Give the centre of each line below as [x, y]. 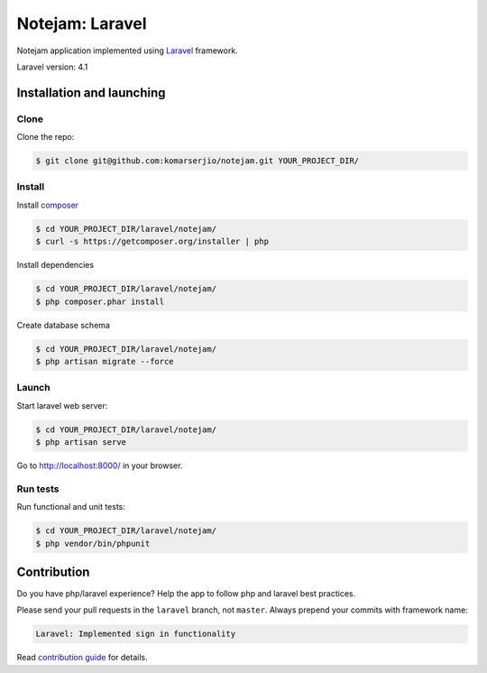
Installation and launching [91, 92]
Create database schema [63, 325]
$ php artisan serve [81, 443]
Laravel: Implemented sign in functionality [136, 634]
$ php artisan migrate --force [105, 361]
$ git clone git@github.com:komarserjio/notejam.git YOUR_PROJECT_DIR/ [198, 161]
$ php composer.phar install [100, 301]
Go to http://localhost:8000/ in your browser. [100, 466]
